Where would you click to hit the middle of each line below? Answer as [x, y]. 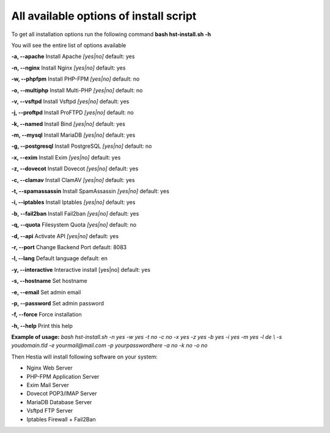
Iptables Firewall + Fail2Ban [61, 419]
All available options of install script [104, 16]
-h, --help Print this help [42, 326]
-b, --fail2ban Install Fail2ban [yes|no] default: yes [75, 213]
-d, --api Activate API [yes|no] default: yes [65, 236]
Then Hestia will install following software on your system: [85, 357]
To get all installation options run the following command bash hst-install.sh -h [111, 34]
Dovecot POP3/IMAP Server [62, 393]
